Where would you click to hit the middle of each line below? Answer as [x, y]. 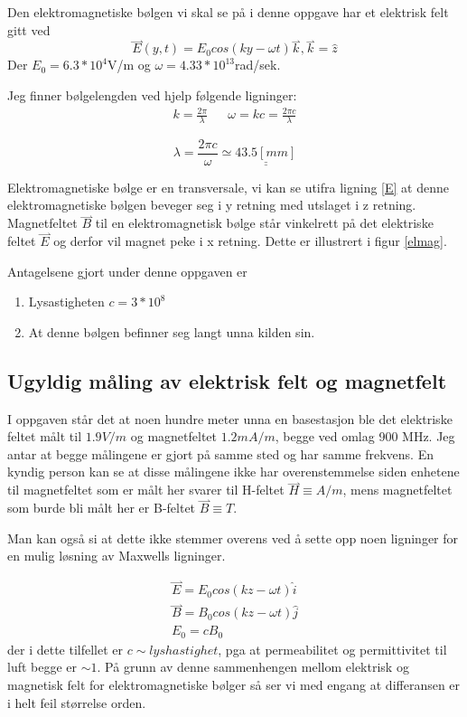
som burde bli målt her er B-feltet [102, 508]
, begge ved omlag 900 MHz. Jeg [365, 436]
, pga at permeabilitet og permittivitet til [332, 649]
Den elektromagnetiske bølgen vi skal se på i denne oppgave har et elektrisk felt [228, 12]
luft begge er [42, 667]
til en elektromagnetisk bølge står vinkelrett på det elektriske [264, 223]
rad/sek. [258, 65]
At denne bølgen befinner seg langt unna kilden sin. [172, 331]
